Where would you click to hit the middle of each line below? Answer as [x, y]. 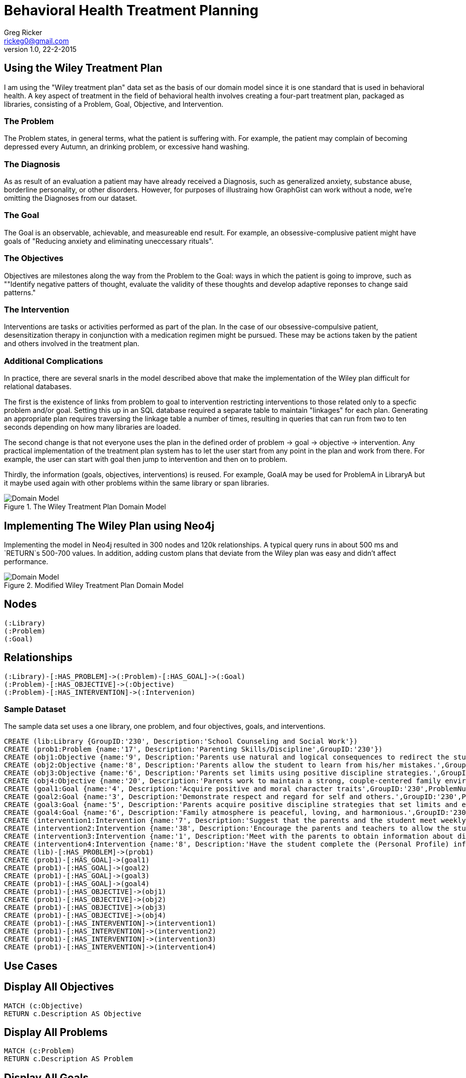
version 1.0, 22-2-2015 [40, 49]
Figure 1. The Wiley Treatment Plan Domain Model [85, 507]
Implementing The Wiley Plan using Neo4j [109, 526]
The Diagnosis [32, 164]
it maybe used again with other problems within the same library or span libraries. [136, 483]
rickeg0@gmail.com [37, 41]
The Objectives [34, 258]
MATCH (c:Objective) [44, 1006]
